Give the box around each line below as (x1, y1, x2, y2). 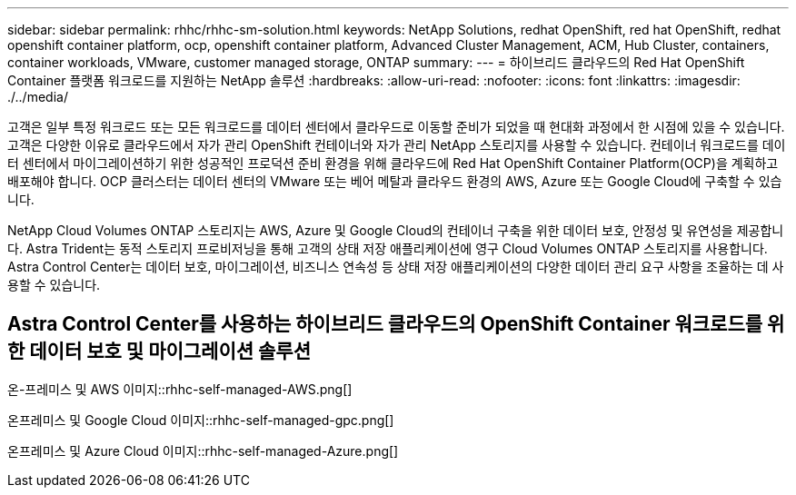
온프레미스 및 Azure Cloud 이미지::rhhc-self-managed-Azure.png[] (7, 442, 399, 459)
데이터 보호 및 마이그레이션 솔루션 (29, 340, 311, 363)
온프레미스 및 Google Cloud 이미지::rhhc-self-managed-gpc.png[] (7, 411, 394, 428)
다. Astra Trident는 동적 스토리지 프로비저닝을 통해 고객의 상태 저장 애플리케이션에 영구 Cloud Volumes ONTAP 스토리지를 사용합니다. (7, 241, 768, 256)
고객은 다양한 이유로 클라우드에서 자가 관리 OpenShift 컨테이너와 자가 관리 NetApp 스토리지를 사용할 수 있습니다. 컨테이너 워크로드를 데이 (7, 137, 786, 153)
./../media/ (7, 89, 68, 104)
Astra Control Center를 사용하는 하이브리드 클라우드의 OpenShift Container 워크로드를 (7, 312, 763, 336)
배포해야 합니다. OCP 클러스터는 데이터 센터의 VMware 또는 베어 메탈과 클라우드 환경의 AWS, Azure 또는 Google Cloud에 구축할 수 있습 (7, 173, 782, 189)
